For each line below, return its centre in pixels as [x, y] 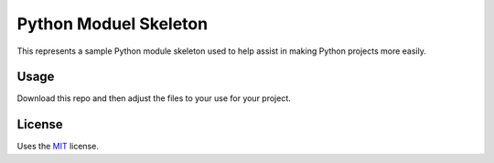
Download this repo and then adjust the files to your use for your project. [154, 98]
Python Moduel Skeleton [113, 24]
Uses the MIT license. [58, 147]
